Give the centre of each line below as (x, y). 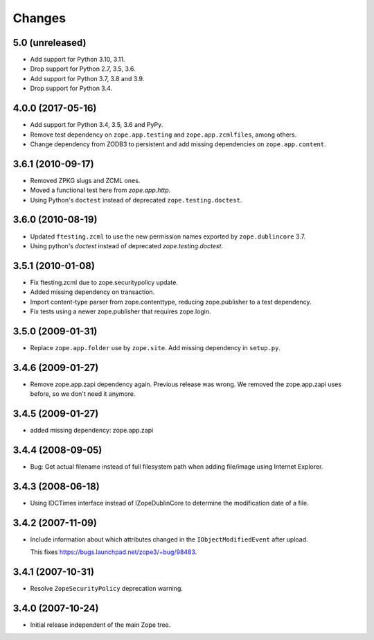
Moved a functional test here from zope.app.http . (100, 190)
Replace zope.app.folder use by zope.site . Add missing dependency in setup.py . (155, 347)
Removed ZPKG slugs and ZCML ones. (85, 180)
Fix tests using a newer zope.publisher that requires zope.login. (121, 311)
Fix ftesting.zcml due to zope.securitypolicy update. (104, 282)
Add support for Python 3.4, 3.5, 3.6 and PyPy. (97, 125)
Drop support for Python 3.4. (71, 88)
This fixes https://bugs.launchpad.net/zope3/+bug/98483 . (114, 552)
